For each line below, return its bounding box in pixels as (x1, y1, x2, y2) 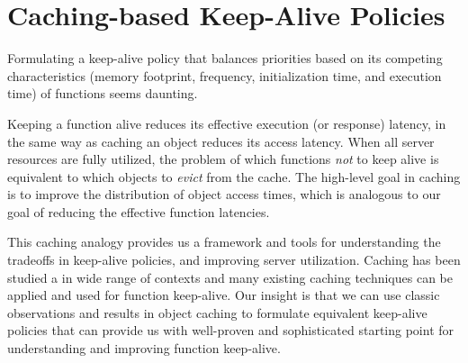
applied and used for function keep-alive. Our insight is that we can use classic (7, 286, 440, 304)
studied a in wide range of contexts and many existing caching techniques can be (7, 268, 453, 286)
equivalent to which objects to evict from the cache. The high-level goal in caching (7, 167, 461, 186)
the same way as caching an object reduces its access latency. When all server (7, 132, 435, 150)
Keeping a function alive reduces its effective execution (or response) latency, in (7, 113, 446, 132)
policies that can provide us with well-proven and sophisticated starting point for (7, 321, 454, 340)
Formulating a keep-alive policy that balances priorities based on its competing (7, 49, 443, 68)
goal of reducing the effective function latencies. (7, 202, 270, 221)
